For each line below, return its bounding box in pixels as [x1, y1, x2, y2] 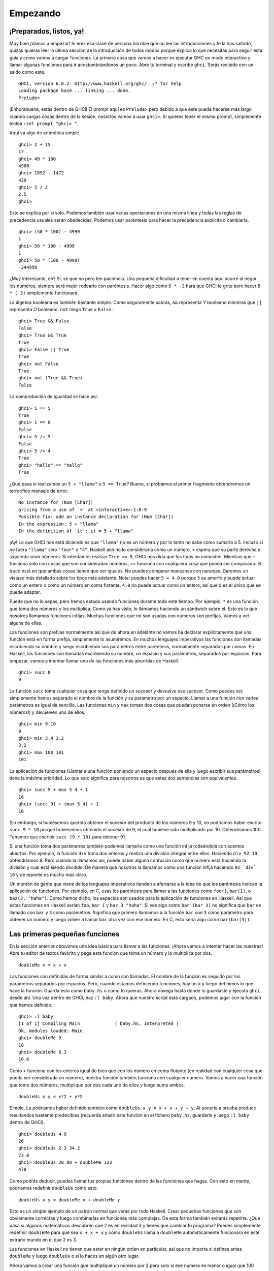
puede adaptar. [9, 589, 42, 595]
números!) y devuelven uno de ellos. [9, 709, 86, 715]
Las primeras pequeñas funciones [9, 929, 120, 938]
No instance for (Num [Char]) [18, 500, 94, 505]
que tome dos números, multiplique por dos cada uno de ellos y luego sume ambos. [9, 1082, 185, 1088]
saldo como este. [9, 69, 46, 75]
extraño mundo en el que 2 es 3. [9, 1236, 77, 1243]
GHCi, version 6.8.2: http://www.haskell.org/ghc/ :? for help [18, 81, 182, 86]
